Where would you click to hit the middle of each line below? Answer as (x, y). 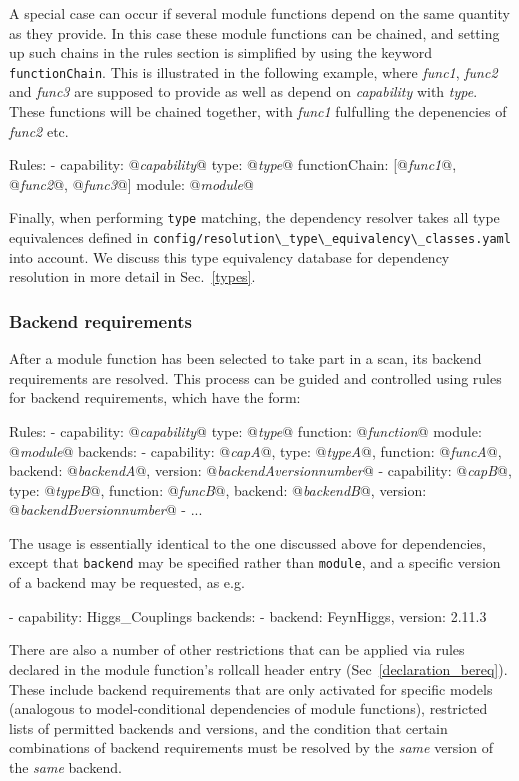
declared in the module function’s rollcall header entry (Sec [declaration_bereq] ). (258, 668)
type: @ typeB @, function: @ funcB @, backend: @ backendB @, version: (218, 489)
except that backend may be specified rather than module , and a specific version (255, 562)
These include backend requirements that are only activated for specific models (251, 688)
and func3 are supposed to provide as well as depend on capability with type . (243, 91)
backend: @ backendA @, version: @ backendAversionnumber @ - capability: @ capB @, (260, 470)
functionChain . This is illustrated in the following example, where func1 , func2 (253, 71)
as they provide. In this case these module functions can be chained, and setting (254, 32)
